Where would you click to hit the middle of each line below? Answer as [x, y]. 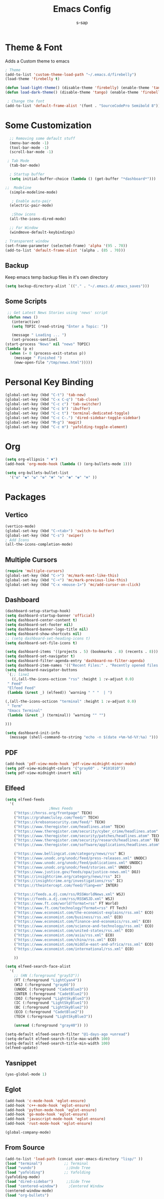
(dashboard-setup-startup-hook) [38, 611]
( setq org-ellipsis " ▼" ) [31, 460]
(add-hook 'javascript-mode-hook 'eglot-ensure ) [55, 1119]
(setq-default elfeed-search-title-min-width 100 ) [58, 1043]
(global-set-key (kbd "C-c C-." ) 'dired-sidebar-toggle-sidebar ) [73, 418]
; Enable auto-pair [31, 201]
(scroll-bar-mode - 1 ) [31, 152]
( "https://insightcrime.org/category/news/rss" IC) [67, 876]
